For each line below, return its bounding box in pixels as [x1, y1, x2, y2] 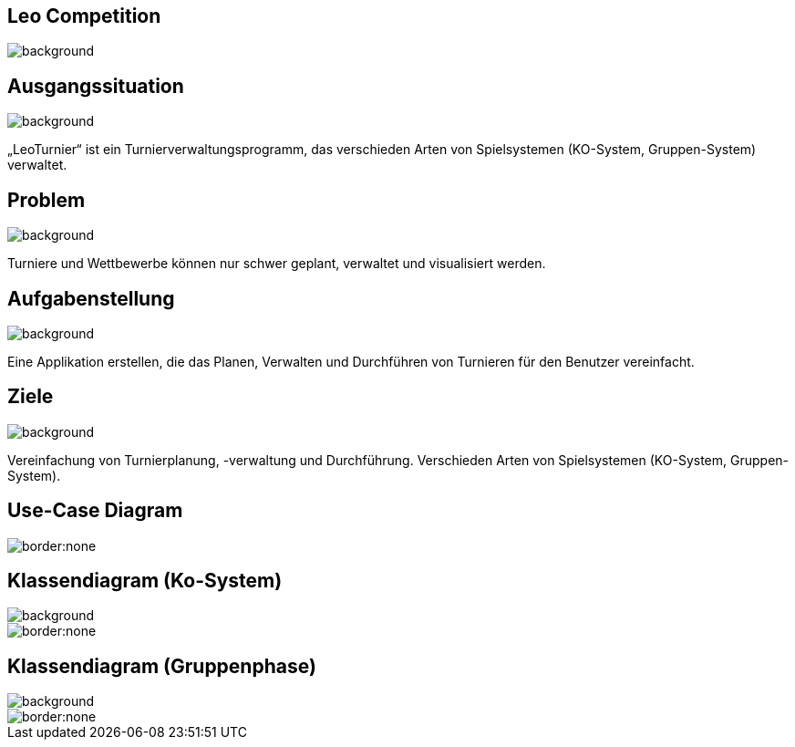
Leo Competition [7, 5, 161, 27]
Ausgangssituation [7, 74, 184, 98]
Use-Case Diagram [7, 499, 183, 523]
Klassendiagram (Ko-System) [7, 569, 283, 593]
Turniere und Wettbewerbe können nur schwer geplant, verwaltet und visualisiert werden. [7, 255, 546, 272]
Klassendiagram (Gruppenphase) [7, 654, 316, 678]
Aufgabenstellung [7, 286, 175, 310]
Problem [7, 188, 86, 212]
